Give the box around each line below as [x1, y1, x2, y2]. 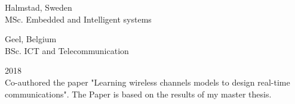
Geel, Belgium [5, 33, 57, 45]
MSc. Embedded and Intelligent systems [5, 12, 152, 25]
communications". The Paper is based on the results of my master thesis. [5, 87, 272, 100]
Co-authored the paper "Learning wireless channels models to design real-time [5, 75, 290, 88]
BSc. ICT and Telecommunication [5, 44, 129, 56]
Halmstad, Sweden [5, 1, 72, 13]
